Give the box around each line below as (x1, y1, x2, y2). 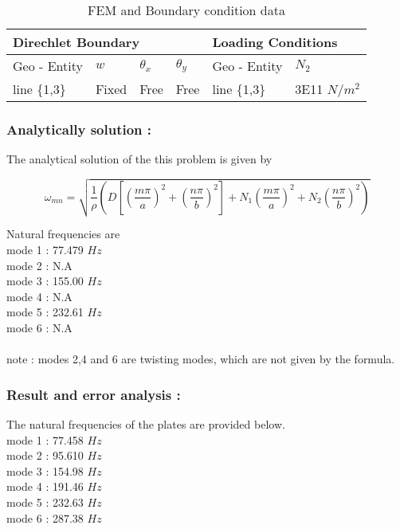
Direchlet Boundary (13, 33, 140, 51)
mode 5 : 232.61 (6, 304, 84, 320)
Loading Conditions (212, 33, 338, 51)
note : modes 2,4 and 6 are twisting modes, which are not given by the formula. (6, 351, 395, 367)
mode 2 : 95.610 (6, 447, 84, 464)
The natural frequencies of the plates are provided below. (6, 416, 285, 433)
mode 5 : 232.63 (6, 494, 84, 511)
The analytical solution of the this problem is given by (6, 151, 273, 167)
